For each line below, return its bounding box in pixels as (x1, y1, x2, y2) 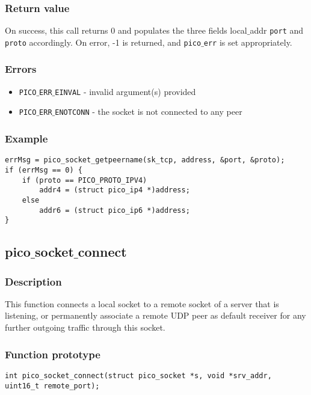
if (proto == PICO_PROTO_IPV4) (22, 176, 147, 185)
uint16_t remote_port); (5, 381, 100, 390)
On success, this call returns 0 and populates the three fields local (5, 24, 247, 37)
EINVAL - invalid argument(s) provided (55, 85, 196, 97)
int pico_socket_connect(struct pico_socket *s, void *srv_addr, (5, 371, 272, 380)
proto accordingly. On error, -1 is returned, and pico (5, 35, 202, 48)
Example (5, 130, 48, 145)
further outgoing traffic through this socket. (5, 321, 165, 334)
